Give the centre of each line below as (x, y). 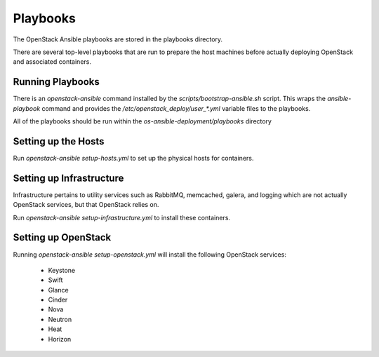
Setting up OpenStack (62, 237)
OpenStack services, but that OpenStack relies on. (86, 205)
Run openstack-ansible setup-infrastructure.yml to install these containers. (122, 217)
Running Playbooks (56, 82)
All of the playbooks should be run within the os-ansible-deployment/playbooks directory (142, 121)
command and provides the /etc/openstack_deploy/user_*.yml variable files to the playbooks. (176, 108)
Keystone (62, 270)
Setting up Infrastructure (68, 178)
